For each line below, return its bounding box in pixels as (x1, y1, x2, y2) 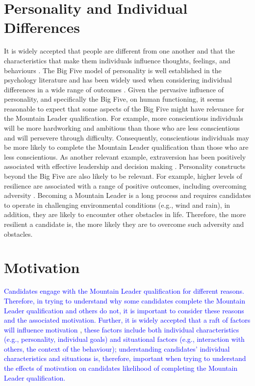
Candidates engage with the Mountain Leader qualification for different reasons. (4, 286, 244, 296)
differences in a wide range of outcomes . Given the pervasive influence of (4, 84, 224, 94)
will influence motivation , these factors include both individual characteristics (4, 324, 239, 334)
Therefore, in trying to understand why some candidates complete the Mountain (4, 295, 245, 305)
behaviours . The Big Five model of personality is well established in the (4, 65, 222, 75)
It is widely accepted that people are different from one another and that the (4, 46, 235, 56)
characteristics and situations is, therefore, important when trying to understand (4, 353, 246, 363)
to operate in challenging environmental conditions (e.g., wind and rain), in (4, 199, 230, 210)
